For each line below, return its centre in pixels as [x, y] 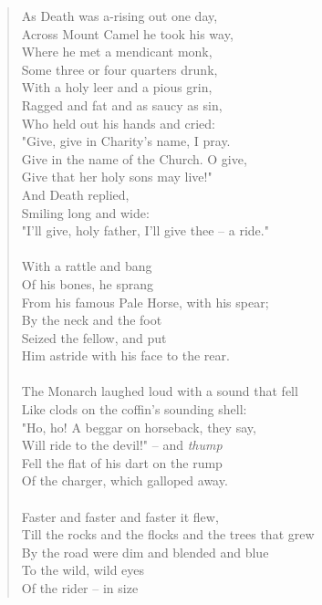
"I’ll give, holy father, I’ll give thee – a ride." [145, 230]
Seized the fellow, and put [94, 337]
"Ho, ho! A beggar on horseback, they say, [139, 427]
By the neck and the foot [92, 320]
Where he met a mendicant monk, [117, 52]
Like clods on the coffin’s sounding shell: [134, 409]
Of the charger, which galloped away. [125, 480]
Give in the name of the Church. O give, [134, 158]
